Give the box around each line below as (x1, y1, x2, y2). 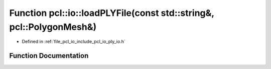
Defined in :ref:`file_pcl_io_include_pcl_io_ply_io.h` (22, 39, 125, 45)
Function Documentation (9, 52, 89, 60)
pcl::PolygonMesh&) (9, 21, 97, 32)
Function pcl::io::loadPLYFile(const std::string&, (9, 7, 214, 18)
